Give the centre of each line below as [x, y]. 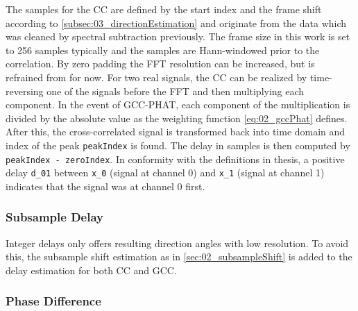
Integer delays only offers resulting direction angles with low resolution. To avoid [177, 243]
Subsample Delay [54, 217]
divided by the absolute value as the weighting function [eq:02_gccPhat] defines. [177, 118]
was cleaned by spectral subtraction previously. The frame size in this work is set [178, 36]
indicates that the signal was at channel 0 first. [105, 186]
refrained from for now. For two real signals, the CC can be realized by [156, 77]
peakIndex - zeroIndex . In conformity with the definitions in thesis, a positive [175, 159]
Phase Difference [53, 301]
